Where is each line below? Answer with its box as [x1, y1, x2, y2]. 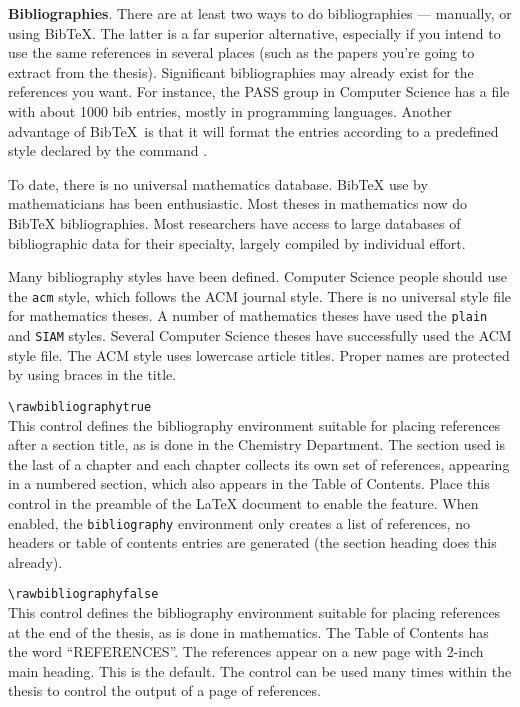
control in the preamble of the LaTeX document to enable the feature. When [8, 492, 479, 513]
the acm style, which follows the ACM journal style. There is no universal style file [8, 285, 512, 306]
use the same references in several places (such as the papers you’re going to [8, 42, 475, 63]
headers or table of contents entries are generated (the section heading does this [8, 532, 497, 553]
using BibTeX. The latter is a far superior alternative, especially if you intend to [8, 22, 501, 43]
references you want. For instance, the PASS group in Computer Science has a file [8, 81, 510, 102]
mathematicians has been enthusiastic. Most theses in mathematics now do [8, 193, 468, 214]
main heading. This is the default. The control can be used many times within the [8, 660, 512, 681]
